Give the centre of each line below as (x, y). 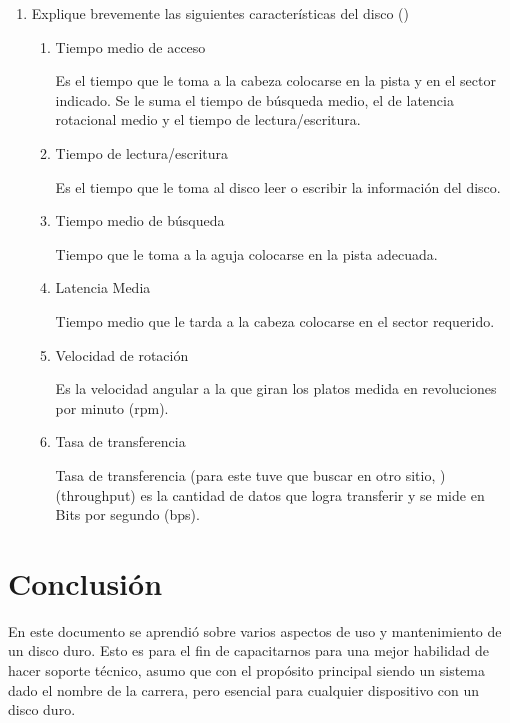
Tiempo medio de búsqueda (140, 220)
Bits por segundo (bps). (127, 514)
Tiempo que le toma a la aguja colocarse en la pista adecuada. (246, 253)
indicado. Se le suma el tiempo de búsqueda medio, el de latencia (254, 99)
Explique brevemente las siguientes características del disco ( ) (220, 13)
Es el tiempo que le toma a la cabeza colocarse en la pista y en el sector (275, 80)
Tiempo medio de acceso (130, 46)
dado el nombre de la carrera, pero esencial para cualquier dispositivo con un (244, 689)
